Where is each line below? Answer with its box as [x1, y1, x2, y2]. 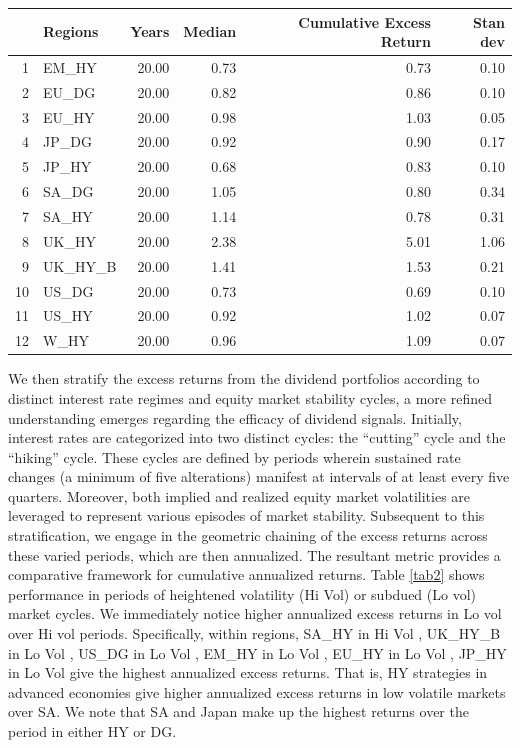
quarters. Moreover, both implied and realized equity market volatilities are [8, 485, 471, 506]
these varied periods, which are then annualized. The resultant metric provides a [8, 544, 501, 565]
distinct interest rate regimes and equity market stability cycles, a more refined [8, 387, 492, 408]
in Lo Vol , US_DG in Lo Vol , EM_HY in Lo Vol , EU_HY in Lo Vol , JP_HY [8, 642, 507, 663]
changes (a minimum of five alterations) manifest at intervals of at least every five [8, 466, 510, 487]
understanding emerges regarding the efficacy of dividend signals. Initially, [8, 407, 462, 428]
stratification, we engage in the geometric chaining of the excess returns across [8, 525, 488, 546]
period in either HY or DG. [8, 721, 177, 741]
